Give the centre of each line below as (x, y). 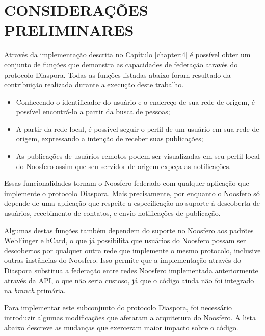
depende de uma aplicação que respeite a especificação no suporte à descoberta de (132, 203)
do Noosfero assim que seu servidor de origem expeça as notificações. (124, 166)
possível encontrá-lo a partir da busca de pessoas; (93, 112)
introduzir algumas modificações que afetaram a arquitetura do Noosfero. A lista (130, 317)
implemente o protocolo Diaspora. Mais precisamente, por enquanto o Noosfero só (132, 193)
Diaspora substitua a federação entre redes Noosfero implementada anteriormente (131, 270)
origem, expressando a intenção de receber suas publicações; (110, 139)
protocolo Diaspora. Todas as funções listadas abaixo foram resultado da (117, 74)
